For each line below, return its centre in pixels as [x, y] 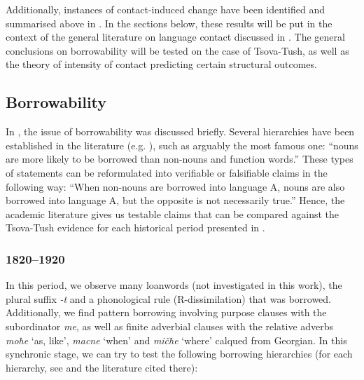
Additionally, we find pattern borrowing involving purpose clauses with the [166, 312]
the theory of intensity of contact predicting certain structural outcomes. [161, 64]
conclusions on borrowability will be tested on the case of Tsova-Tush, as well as [177, 50]
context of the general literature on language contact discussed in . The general [175, 37]
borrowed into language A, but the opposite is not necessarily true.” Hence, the [175, 200]
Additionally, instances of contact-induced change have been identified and [165, 9]
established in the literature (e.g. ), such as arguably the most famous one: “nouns [182, 145]
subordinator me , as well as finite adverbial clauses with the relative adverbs [170, 326]
